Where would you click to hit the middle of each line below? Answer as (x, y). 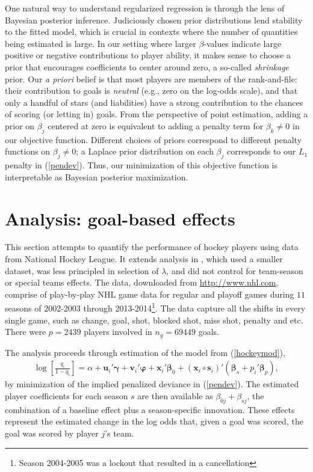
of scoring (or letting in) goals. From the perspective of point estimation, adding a (156, 114)
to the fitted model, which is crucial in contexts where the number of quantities (151, 32)
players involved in (118, 332)
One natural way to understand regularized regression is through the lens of (145, 8)
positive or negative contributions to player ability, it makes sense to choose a (148, 55)
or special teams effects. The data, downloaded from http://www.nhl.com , (142, 282)
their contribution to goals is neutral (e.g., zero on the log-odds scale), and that (151, 90)
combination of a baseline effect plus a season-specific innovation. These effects (150, 409)
